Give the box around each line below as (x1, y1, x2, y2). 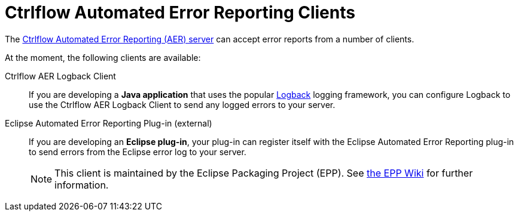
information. (54, 178, 109, 191)
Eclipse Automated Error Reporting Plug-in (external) (5, 118, 212, 128)
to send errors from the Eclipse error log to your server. (29, 146, 246, 157)
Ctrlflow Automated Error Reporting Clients (5, 2, 355, 23)
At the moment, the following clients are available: (5, 52, 201, 63)
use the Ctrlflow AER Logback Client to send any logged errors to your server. (29, 99, 336, 110)
